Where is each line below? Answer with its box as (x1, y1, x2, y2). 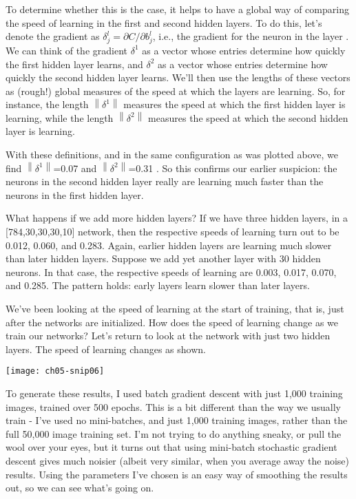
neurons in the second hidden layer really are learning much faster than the (6, 174, 324, 189)
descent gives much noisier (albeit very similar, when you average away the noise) (6, 454, 350, 468)
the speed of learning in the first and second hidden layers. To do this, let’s (6, 15, 322, 30)
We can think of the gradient (6, 43, 128, 57)
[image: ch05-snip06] (6, 366, 105, 376)
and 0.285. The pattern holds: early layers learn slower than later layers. (6, 278, 310, 293)
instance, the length (6, 97, 89, 112)
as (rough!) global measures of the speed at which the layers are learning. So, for (6, 83, 346, 98)
